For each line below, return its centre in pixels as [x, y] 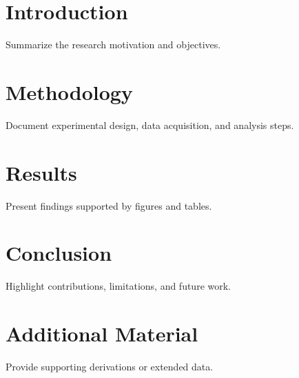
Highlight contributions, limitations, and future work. [118, 286]
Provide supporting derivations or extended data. [110, 366]
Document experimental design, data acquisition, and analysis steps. [150, 125]
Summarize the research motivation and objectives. [113, 44]
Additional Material [102, 334]
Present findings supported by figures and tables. [109, 205]
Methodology [69, 91]
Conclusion [59, 253]
